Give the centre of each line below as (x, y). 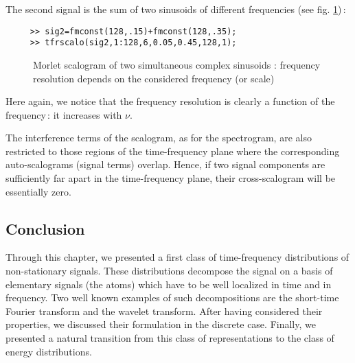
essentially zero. (38, 191)
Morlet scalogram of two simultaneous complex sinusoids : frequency (177, 64)
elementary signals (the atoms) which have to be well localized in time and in (169, 284)
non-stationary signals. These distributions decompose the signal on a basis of (169, 271)
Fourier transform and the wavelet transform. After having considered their (164, 311)
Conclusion (45, 228)
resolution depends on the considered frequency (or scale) (154, 78)
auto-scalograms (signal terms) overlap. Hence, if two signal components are (165, 164)
